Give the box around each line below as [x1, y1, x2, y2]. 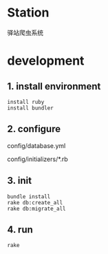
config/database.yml [7, 141, 66, 149]
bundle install [7, 193, 51, 200]
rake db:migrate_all [7, 205, 67, 212]
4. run [7, 224, 33, 235]
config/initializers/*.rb [7, 155, 69, 163]
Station [7, 5, 50, 21]
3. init [7, 175, 32, 187]
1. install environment [7, 81, 101, 92]
